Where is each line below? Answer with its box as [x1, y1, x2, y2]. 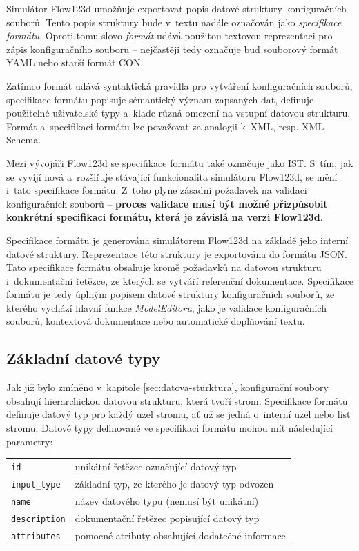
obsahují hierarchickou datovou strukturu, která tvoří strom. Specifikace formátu [6, 393, 348, 408]
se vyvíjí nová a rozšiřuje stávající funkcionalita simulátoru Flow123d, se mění [6, 169, 338, 183]
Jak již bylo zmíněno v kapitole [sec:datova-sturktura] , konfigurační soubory [6, 380, 329, 394]
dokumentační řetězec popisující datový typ [75, 510, 260, 525]
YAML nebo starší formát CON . [6, 55, 144, 70]
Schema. [6, 132, 41, 147]
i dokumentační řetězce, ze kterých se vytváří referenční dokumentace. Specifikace [6, 273, 354, 288]
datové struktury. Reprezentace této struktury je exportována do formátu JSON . [6, 246, 347, 261]
